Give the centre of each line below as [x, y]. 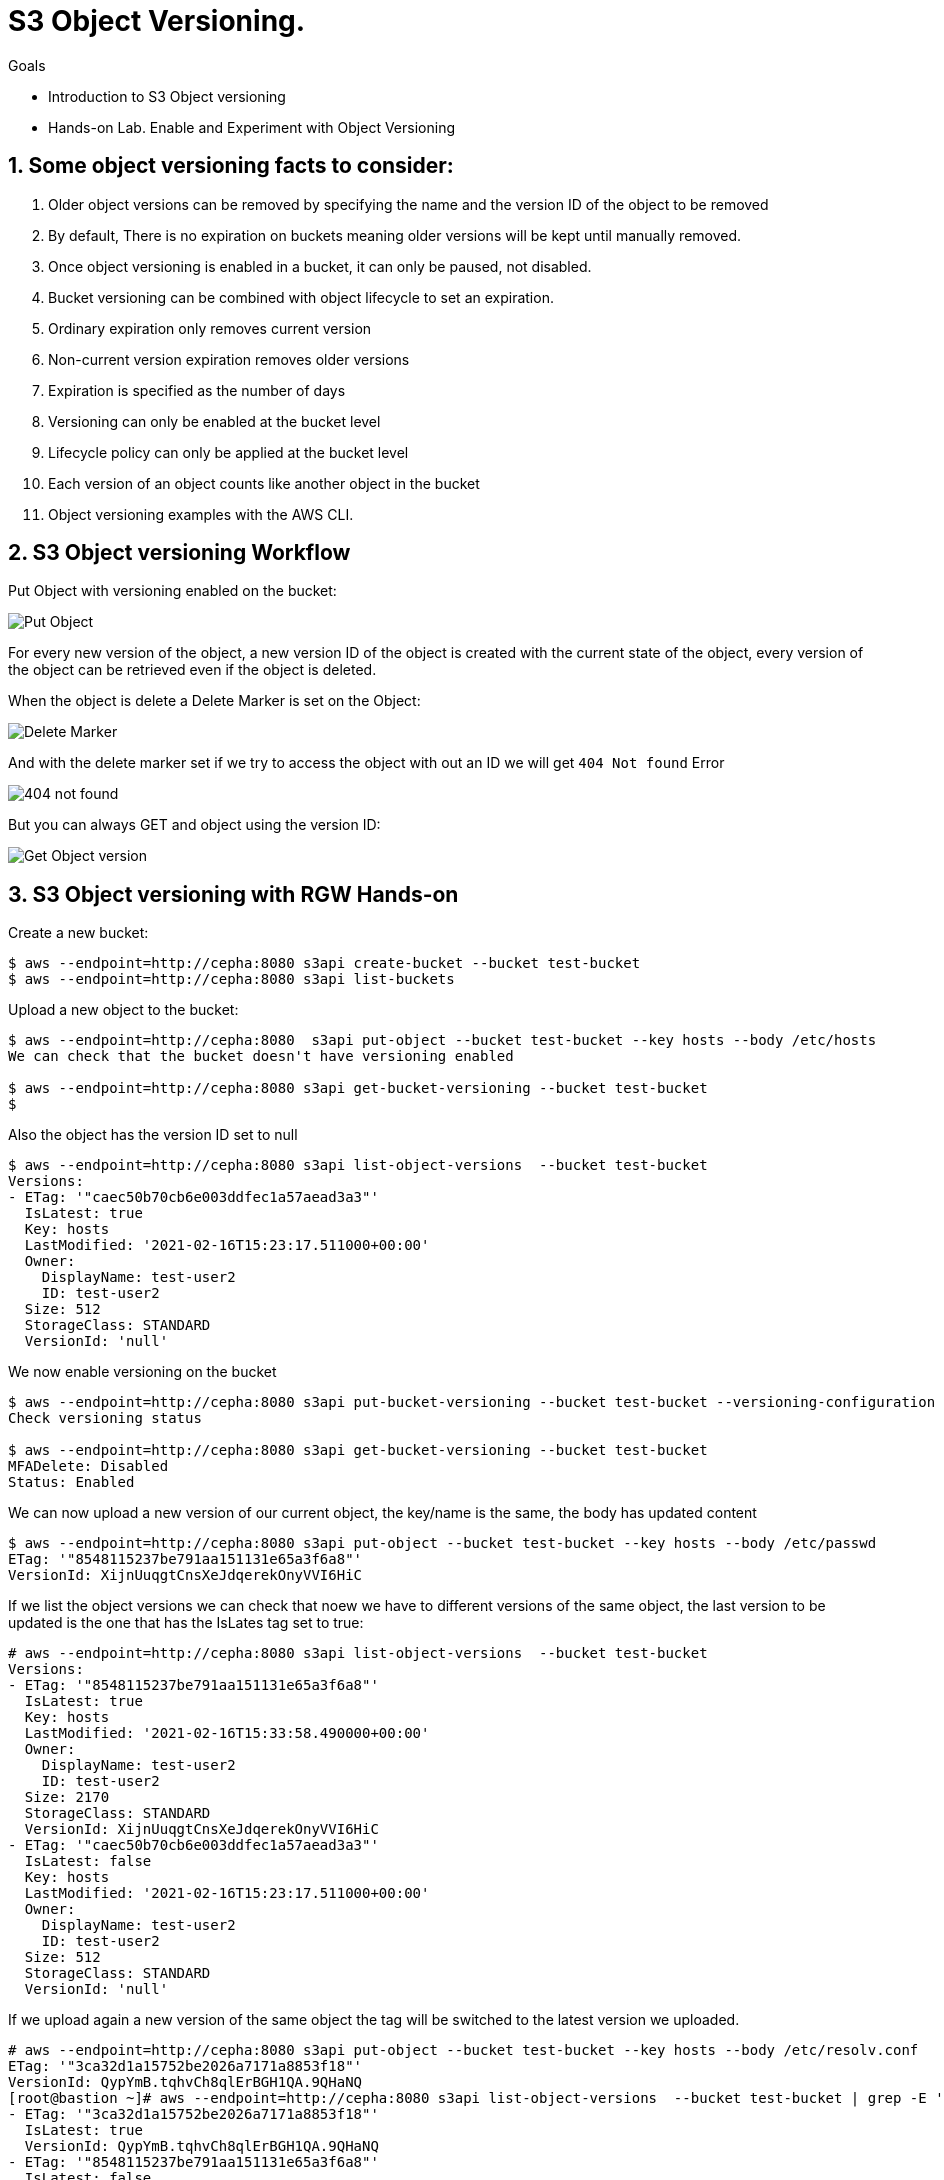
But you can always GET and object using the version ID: [194, 825]
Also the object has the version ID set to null [153, 1135]
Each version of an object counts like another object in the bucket [264, 483]
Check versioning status [105, 1418]
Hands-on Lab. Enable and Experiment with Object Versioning [251, 127]
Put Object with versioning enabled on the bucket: [172, 591]
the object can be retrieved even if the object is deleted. [192, 670]
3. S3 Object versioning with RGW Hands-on [233, 894]
